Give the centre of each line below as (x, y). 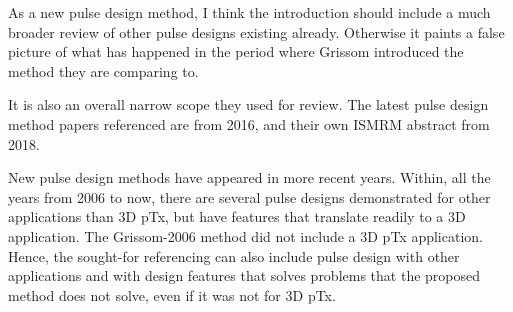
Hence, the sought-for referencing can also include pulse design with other (234, 255)
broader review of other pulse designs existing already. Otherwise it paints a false (256, 31)
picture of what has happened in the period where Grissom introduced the (236, 51)
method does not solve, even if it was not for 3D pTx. (172, 294)
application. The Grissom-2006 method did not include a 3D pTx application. (245, 235)
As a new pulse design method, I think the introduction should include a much (249, 12)
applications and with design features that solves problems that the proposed (244, 275)
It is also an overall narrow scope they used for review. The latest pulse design (248, 104)
